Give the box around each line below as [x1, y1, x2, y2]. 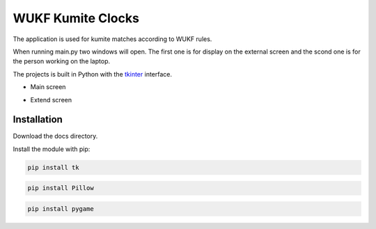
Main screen [30, 83, 66, 91]
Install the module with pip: [13, 145, 91, 153]
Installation [13, 113, 63, 125]
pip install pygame [27, 205, 94, 212]
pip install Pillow [27, 184, 94, 192]
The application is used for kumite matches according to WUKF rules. [13, 35, 212, 43]
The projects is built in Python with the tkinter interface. [13, 70, 173, 78]
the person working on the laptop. [13, 57, 111, 65]
